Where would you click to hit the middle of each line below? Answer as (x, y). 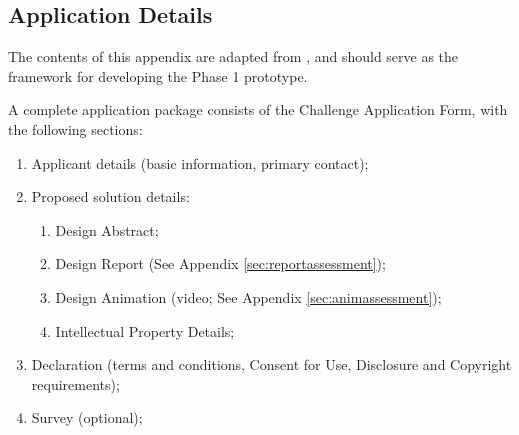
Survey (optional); (87, 417)
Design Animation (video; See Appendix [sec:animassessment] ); (248, 296)
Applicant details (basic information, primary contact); (200, 162)
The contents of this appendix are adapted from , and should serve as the (233, 56)
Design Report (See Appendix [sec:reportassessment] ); (220, 263)
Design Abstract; (107, 229)
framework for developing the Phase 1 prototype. (158, 75)
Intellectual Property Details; (145, 330)
